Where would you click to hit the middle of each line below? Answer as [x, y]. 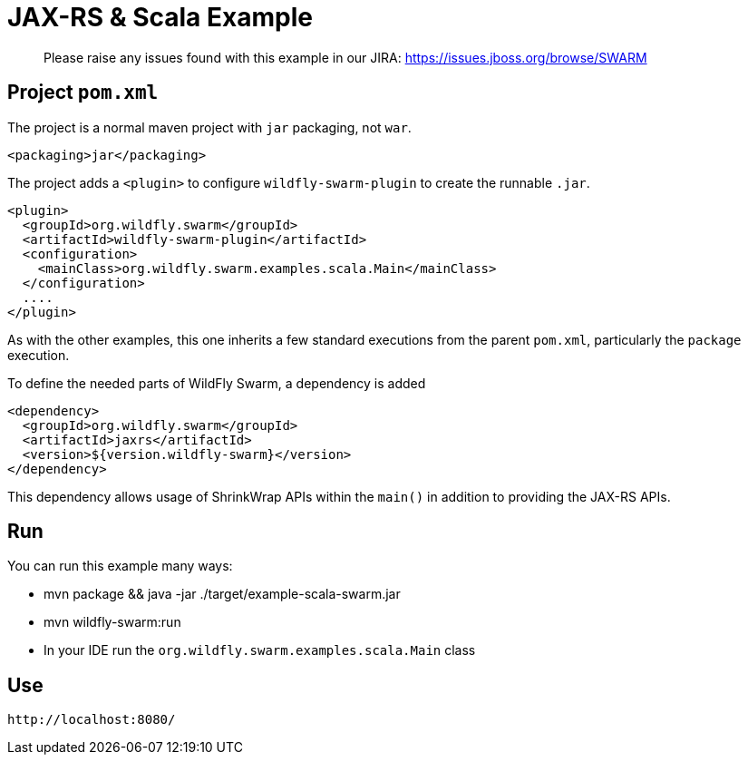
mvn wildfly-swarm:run [112, 622]
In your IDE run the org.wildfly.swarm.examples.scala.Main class [260, 650]
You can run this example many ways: [120, 566]
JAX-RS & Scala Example [160, 17]
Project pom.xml [83, 93]
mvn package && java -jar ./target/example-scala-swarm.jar [222, 594]
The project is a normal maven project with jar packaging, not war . [209, 127]
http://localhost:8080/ [92, 720]
